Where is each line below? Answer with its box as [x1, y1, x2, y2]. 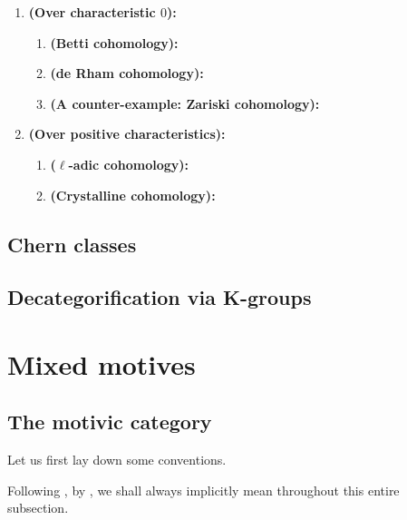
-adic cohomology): [68, 154, 189, 173]
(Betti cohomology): [50, 33, 179, 52]
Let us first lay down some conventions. [7, 450, 227, 469]
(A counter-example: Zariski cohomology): [50, 93, 320, 113]
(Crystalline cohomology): [50, 185, 216, 204]
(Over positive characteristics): [28, 124, 226, 143]
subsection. [7, 498, 69, 517]
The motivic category [7, 407, 212, 436]
